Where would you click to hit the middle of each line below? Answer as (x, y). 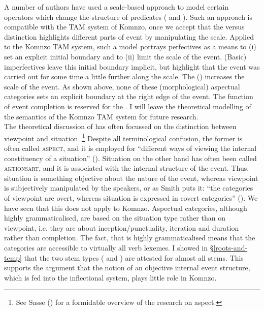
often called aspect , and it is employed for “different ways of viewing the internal (130, 148)
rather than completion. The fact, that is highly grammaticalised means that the (130, 238)
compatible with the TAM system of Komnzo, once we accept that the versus (124, 27)
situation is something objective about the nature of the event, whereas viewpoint (131, 178)
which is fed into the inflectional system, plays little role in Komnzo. (110, 277)
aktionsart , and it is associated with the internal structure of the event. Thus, (127, 168)
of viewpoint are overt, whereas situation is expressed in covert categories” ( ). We (131, 197)
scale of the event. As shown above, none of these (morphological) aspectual (122, 86)
